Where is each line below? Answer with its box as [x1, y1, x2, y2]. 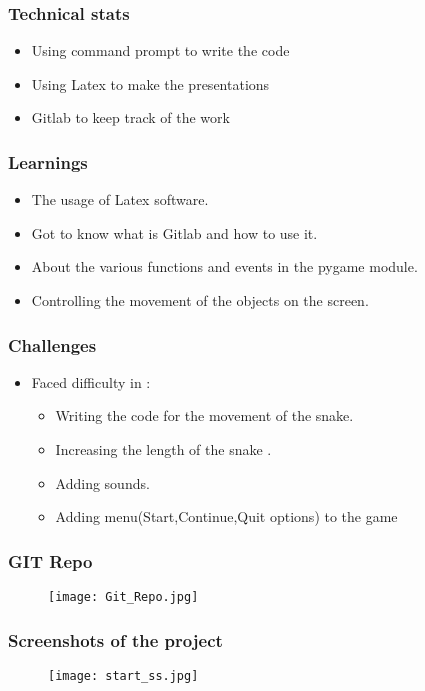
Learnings [8, 149, 88, 174]
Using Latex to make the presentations [31, 73, 270, 94]
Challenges [8, 332, 97, 357]
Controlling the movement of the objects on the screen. [31, 290, 369, 310]
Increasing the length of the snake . [55, 439, 272, 459]
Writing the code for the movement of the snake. [55, 405, 354, 426]
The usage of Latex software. [31, 189, 209, 210]
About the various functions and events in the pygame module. [31, 256, 418, 277]
